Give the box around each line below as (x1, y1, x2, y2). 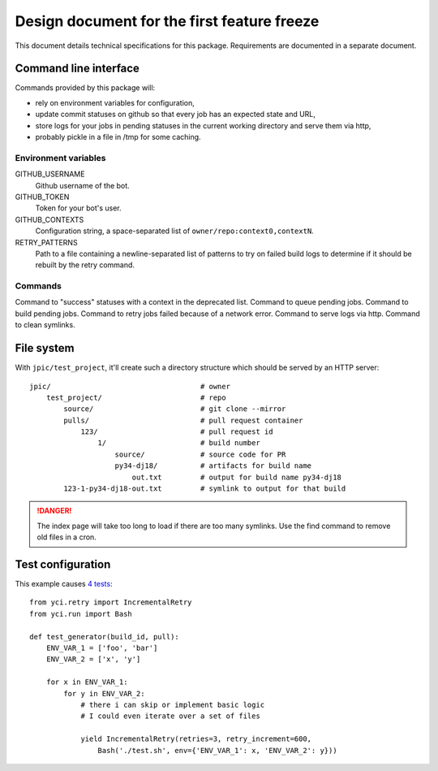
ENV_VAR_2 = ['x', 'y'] (45, 655, 141, 664)
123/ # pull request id (80, 427, 273, 436)
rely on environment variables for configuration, (35, 97, 195, 107)
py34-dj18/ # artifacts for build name (114, 461, 312, 470)
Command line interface (15, 62, 140, 76)
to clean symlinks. (15, 320, 76, 330)
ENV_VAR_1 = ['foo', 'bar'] (45, 643, 158, 653)
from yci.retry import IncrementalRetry (29, 598, 192, 607)
